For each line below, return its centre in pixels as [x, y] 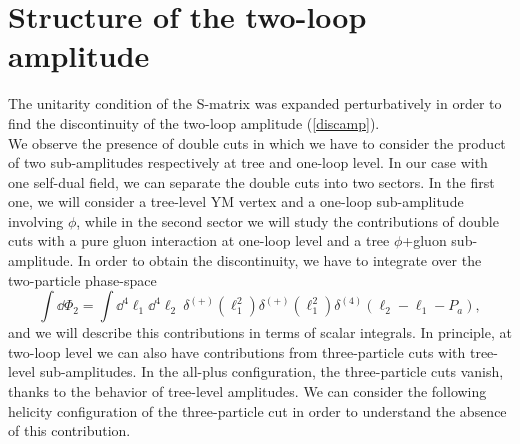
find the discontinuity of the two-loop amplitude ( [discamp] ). [194, 122]
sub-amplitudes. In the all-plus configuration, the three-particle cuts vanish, [271, 371]
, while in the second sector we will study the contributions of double [287, 220]
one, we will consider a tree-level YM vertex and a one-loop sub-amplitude [236, 201]
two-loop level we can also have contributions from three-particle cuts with [237, 351]
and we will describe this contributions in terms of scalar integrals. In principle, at [260, 332]
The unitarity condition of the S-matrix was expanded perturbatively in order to [255, 103]
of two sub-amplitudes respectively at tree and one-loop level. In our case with [248, 162]
